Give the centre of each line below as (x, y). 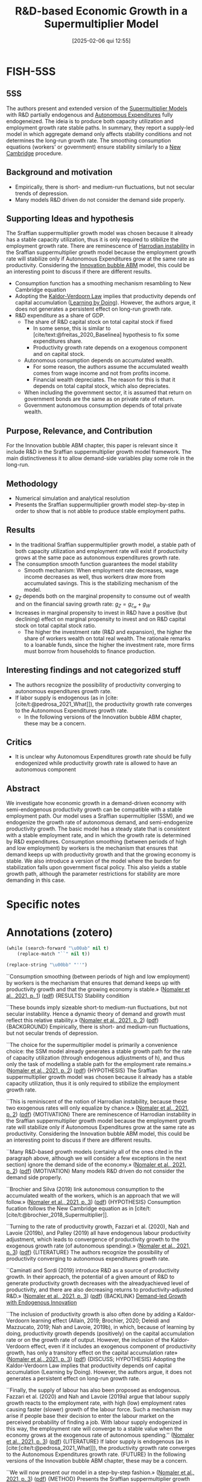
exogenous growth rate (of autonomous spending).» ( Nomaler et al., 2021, (98, 1246)
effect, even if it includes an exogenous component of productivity (113, 1346)
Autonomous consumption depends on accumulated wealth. (99, 360)
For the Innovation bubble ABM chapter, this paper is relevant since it (92, 445)
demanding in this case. (36, 880)
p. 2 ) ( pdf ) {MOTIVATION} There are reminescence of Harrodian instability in (101, 1114)
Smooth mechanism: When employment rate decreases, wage (101, 570)
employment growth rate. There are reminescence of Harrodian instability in (100, 246)
